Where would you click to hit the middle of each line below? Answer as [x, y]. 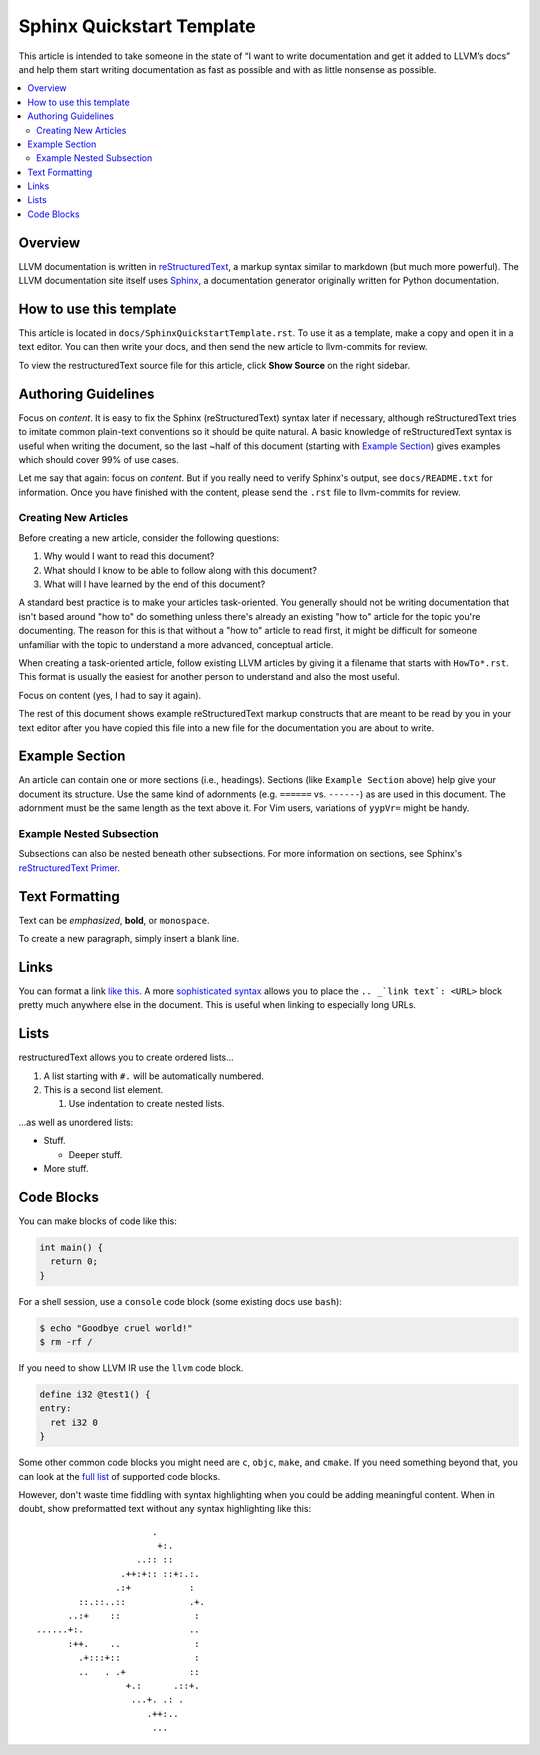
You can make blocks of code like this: [97, 1221]
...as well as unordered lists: [76, 1122]
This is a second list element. [103, 1090]
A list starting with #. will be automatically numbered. [154, 1076]
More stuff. [66, 1168]
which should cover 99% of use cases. [98, 459]
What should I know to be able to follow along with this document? [180, 570]
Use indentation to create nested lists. [146, 1104]
